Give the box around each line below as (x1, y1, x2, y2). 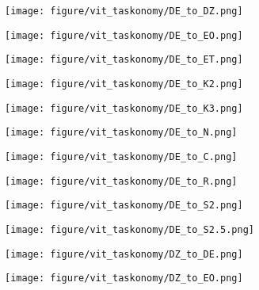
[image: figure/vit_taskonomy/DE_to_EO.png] (5, 29, 243, 41)
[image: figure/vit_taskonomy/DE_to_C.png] (5, 151, 238, 162)
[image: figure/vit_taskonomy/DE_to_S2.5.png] (5, 223, 254, 235)
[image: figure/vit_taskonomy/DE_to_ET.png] (5, 54, 243, 66)
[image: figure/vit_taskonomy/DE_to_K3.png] (5, 102, 243, 114)
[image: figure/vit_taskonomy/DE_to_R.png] (5, 175, 238, 187)
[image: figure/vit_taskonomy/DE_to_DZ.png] (5, 6, 243, 17)
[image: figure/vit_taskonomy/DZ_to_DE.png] (5, 248, 243, 260)
